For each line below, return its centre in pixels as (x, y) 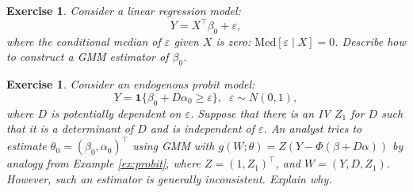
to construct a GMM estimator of (88, 56)
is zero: (233, 41)
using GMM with (174, 146)
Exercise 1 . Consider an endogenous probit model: (131, 84)
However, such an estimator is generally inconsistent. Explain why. (169, 178)
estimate (27, 146)
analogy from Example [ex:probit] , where (103, 163)
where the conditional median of (84, 41)
